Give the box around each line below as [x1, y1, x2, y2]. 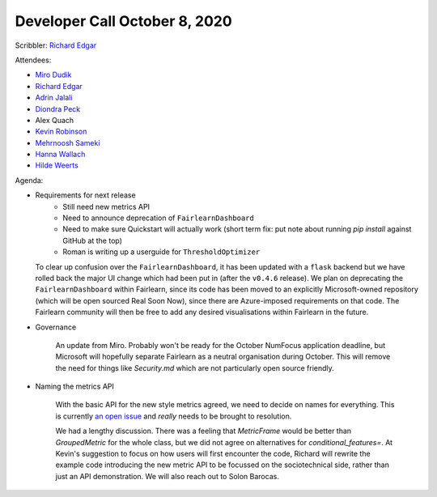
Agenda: [15, 175, 44, 185]
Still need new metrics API [62, 202, 150, 211]
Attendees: [15, 55, 52, 65]
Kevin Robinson [35, 126, 87, 137]
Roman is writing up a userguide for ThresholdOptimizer [62, 247, 261, 257]
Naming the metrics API [35, 381, 115, 392]
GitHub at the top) [62, 236, 123, 245]
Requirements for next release [35, 190, 137, 200]
